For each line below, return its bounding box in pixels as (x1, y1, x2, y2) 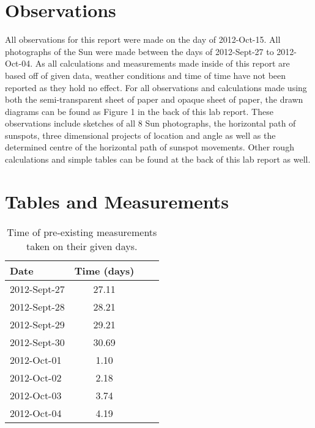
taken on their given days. (26, 238, 138, 253)
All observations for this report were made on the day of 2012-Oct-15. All (5, 33, 281, 46)
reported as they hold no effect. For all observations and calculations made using (5, 81, 307, 94)
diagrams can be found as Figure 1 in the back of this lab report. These (5, 105, 273, 117)
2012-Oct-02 (10, 370, 62, 385)
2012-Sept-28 (10, 299, 65, 314)
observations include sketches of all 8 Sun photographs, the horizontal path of (5, 117, 296, 130)
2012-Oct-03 (10, 388, 62, 402)
